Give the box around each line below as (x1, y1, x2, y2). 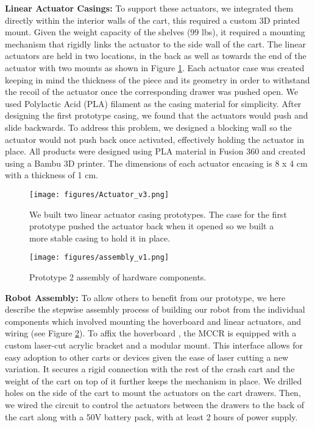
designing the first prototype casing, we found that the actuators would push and (5, 109, 308, 122)
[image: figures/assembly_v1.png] (29, 253, 169, 262)
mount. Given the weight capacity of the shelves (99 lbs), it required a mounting (5, 26, 305, 38)
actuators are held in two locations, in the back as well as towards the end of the (5, 49, 306, 62)
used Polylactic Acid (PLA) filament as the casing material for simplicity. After (5, 97, 302, 109)
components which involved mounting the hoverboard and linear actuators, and (5, 314, 302, 327)
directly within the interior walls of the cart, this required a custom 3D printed (5, 13, 300, 26)
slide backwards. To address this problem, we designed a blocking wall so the (5, 120, 292, 133)
